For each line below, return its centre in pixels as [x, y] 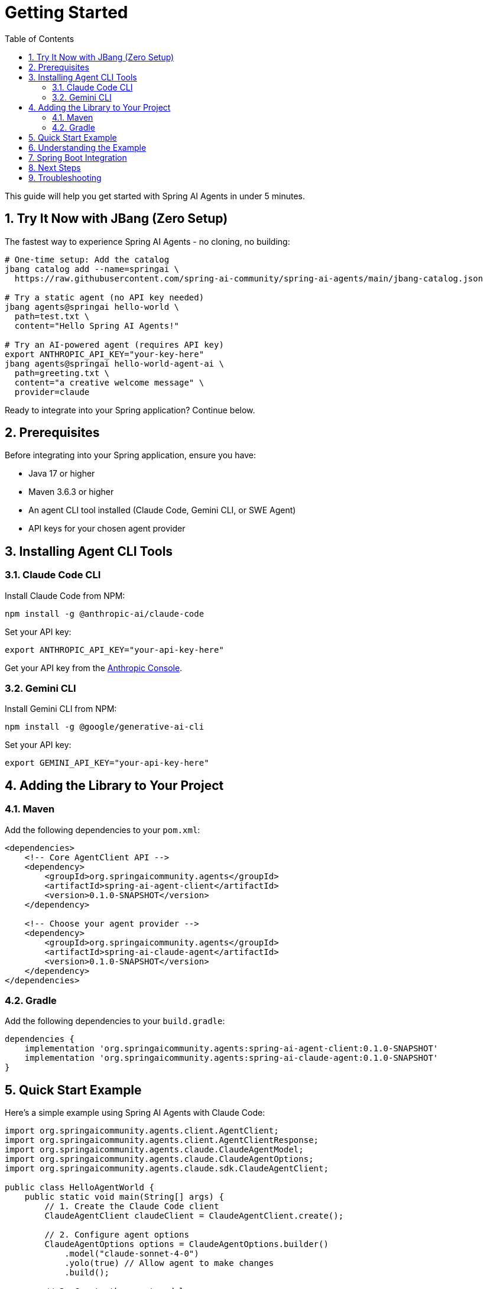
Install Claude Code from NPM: [65, 595]
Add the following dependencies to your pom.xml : [103, 830]
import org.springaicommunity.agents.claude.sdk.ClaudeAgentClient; [167, 1169]
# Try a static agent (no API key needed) [105, 297]
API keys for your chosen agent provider [107, 529]
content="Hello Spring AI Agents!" [97, 326]
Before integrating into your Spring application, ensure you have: [130, 455]
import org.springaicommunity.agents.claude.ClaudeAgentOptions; [159, 1159]
